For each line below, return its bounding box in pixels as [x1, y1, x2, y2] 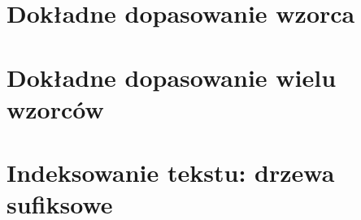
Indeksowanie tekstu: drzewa [7, 156, 335, 189]
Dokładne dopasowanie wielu [7, 60, 337, 93]
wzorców [7, 92, 104, 125]
